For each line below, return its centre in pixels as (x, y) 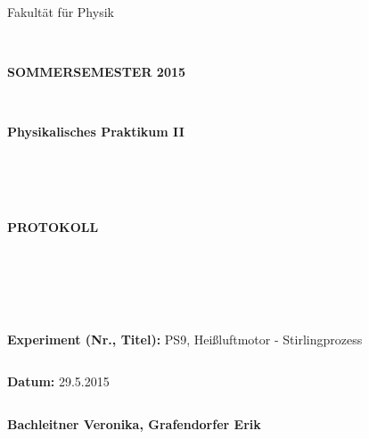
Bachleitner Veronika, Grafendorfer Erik (134, 423)
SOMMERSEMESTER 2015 (97, 72)
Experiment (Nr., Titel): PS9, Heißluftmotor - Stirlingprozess (185, 339)
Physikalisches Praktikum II (96, 132)
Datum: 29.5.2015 (58, 381)
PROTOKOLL (53, 226)
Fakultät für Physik (61, 12)
